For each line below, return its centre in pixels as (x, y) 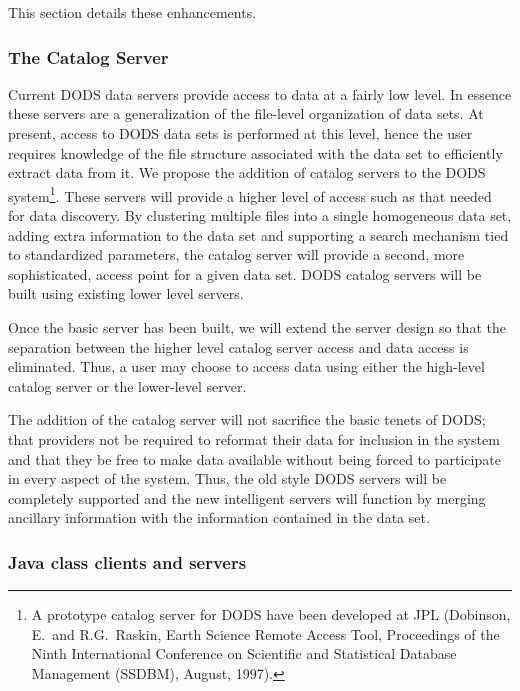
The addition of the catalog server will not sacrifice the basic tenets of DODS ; (247, 419)
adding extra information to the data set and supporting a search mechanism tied (258, 234)
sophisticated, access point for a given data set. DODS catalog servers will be (245, 273)
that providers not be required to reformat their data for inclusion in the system (254, 438)
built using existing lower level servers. (126, 293)
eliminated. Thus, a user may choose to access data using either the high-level (246, 366)
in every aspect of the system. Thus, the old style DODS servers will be (227, 478)
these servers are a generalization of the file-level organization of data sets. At (246, 113)
